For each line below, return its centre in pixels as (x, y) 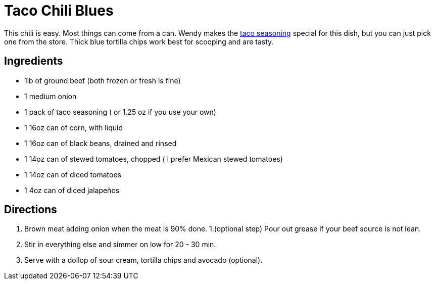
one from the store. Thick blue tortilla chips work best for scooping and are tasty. (139, 41)
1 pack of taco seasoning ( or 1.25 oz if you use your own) (120, 112)
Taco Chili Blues (59, 11)
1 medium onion (51, 96)
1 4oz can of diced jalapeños (72, 190)
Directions (31, 210)
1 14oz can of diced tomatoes (73, 174)
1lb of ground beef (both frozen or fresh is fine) (103, 80)
